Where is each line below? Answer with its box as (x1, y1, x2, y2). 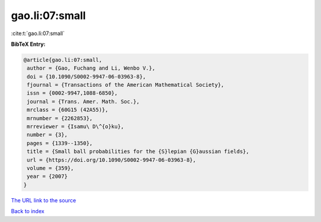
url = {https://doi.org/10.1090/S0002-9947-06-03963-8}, (27, 157, 196, 163)
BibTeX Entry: (11, 40, 46, 48)
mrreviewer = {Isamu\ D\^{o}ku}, (27, 123, 124, 130)
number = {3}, (27, 132, 68, 138)
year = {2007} (27, 173, 68, 180)
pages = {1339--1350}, (27, 140, 93, 146)
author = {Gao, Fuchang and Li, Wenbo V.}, (27, 65, 156, 71)
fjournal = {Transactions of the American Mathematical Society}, (27, 82, 225, 89)
